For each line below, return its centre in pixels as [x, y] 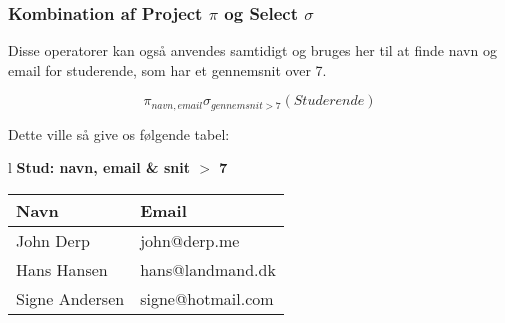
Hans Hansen [62, 270]
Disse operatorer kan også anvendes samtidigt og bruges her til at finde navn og [252, 50]
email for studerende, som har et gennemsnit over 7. [167, 69]
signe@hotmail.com [207, 299]
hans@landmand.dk [208, 270]
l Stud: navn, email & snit [99, 167]
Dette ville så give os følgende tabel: [119, 133]
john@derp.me [190, 241]
